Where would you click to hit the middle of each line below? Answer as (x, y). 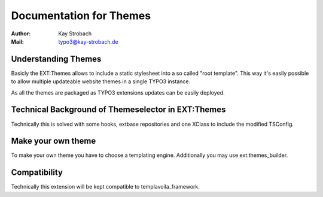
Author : (21, 34)
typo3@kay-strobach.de (88, 41)
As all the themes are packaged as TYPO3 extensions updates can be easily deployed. (118, 92)
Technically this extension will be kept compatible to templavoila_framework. (105, 187)
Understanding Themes (56, 59)
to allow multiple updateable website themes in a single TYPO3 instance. (101, 81)
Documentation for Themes (81, 16)
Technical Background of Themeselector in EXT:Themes (118, 110)
